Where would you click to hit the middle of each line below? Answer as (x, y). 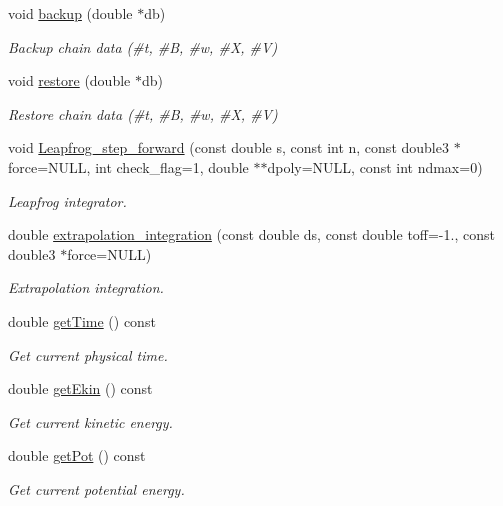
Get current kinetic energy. (90, 421)
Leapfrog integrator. (67, 200)
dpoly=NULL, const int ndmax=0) (375, 166)
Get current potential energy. (96, 488)
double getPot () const (77, 455)
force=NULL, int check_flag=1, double (128, 166)
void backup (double (70, 13)
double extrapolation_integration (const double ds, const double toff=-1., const (251, 234)
